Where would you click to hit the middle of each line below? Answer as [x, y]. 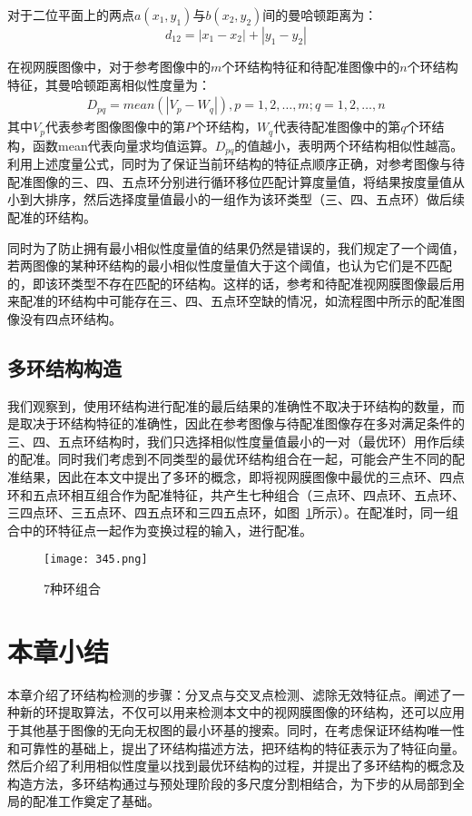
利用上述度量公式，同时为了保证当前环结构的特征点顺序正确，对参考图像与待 [236, 164]
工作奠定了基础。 [108, 801]
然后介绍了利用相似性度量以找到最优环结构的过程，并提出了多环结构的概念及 [236, 766]
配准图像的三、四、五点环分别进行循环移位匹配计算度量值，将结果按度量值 [230, 181]
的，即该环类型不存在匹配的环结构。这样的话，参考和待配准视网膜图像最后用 [236, 283]
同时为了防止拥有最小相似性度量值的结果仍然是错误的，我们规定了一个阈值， [236, 247]
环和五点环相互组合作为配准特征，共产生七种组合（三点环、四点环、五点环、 [236, 494]
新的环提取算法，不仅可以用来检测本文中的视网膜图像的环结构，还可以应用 [242, 712]
